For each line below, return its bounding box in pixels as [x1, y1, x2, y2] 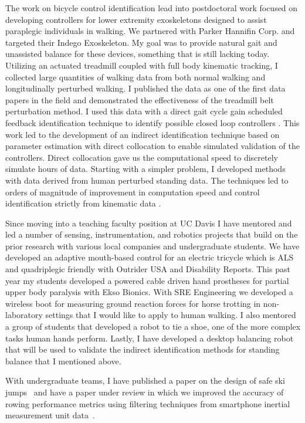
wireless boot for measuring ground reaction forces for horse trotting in [5, 297, 261, 309]
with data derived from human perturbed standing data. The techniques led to [5, 174, 289, 186]
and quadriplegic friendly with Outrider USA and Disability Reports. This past [5, 263, 290, 275]
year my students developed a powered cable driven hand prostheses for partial [5, 274, 289, 286]
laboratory [5, 309, 43, 321]
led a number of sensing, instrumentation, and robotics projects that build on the [5, 228, 298, 241]
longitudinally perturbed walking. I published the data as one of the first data [5, 82, 286, 94]
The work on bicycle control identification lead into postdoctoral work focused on [5, 2, 298, 13]
